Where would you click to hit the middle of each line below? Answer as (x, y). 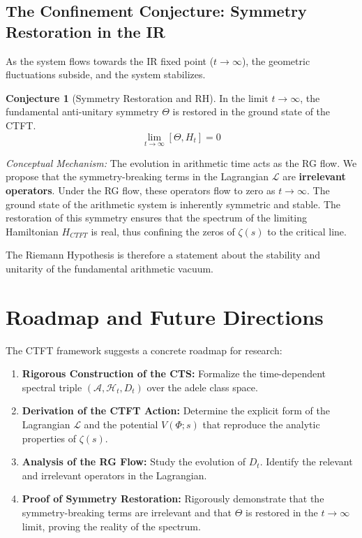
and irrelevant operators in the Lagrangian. (114, 475)
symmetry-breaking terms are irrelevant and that (127, 512)
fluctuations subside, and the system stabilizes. (106, 74)
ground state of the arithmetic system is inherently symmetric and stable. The (173, 204)
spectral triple (52, 387)
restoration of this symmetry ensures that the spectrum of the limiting (156, 218)
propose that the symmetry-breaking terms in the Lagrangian (137, 176)
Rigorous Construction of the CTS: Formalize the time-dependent (174, 373)
